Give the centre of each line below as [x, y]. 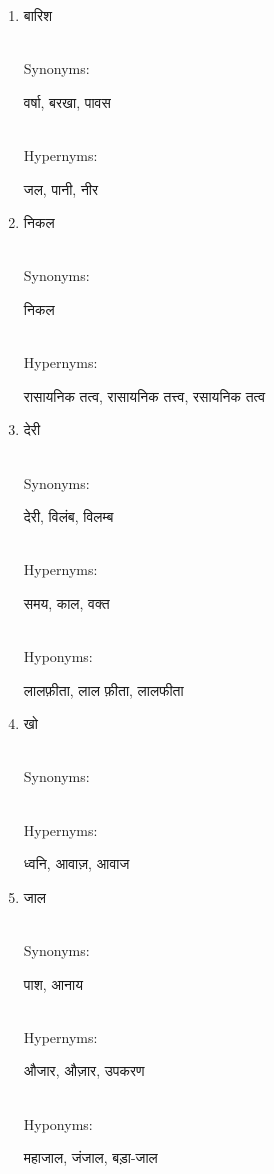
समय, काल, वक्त [66, 602]
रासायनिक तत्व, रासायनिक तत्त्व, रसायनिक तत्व [144, 395]
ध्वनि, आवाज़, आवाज [76, 863]
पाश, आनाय [53, 983]
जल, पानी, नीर [61, 188]
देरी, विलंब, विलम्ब [68, 516]
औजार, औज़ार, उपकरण [84, 1070]
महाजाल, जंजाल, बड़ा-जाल [90, 1157]
